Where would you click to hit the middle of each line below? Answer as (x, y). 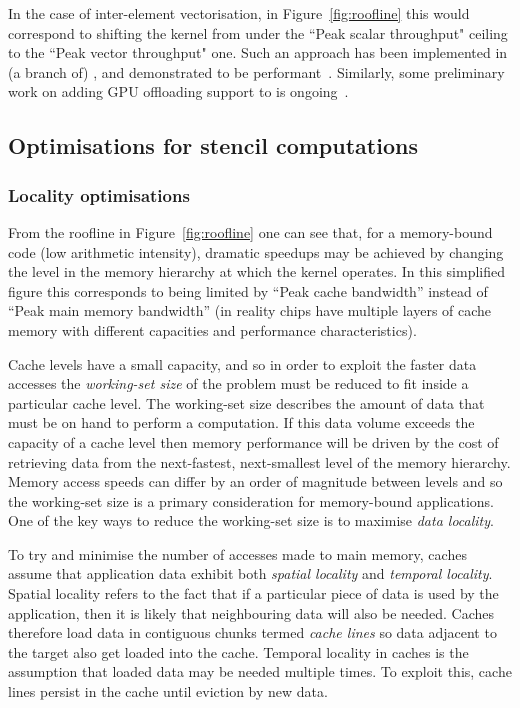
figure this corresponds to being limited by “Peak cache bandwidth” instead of (248, 290)
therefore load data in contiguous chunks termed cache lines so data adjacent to (252, 632)
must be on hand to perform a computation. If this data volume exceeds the (241, 422)
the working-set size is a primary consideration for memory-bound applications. (251, 500)
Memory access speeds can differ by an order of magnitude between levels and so (255, 481)
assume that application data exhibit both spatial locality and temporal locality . (250, 573)
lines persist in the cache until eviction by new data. (168, 691)
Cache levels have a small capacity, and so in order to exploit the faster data (242, 363)
